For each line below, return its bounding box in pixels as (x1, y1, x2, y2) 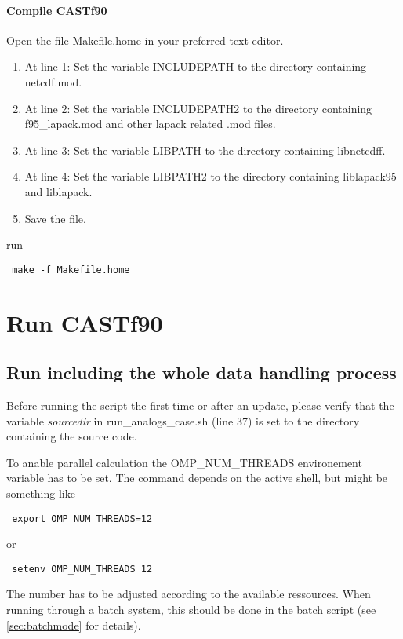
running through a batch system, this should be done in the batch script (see (6, 601, 376, 618)
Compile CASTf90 (6, 2, 107, 18)
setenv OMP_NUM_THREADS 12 (12, 563, 153, 575)
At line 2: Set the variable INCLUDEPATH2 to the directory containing (24, 100, 372, 116)
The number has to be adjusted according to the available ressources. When (6, 586, 371, 602)
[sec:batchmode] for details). (6, 616, 141, 633)
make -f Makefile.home (12, 264, 130, 276)
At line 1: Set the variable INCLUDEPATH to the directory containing (24, 58, 367, 75)
